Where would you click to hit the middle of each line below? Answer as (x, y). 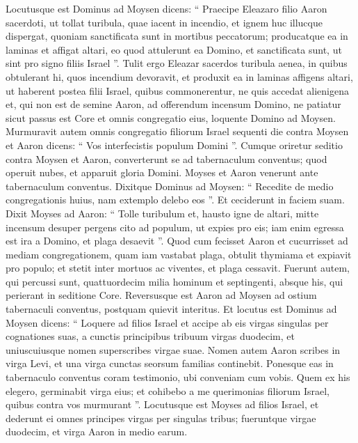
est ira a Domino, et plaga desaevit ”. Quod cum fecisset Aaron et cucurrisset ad (177, 241)
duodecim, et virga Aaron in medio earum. (97, 432)
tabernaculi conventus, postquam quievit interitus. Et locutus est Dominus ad (171, 309)
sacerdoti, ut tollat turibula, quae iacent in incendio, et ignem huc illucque (164, 22)
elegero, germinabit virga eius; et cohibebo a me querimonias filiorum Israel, (168, 390)
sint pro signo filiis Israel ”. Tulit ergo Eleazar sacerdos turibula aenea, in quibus (177, 63)
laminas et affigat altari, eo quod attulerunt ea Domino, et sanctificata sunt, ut (174, 49)
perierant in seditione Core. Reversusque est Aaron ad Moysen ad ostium (161, 295)
